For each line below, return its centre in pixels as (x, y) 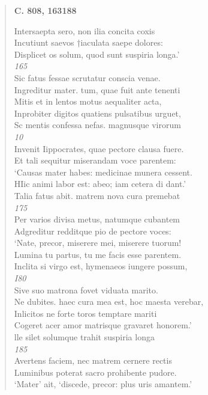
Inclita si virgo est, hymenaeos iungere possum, (101, 266)
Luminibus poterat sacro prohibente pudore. (95, 372)
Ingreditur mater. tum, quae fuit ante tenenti (97, 89)
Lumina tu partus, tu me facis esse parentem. (98, 254)
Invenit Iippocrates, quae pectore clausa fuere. (99, 148)
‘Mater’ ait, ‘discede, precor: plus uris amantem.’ (103, 384)
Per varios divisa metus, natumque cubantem (97, 219)
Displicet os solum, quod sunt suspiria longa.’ (97, 54)
